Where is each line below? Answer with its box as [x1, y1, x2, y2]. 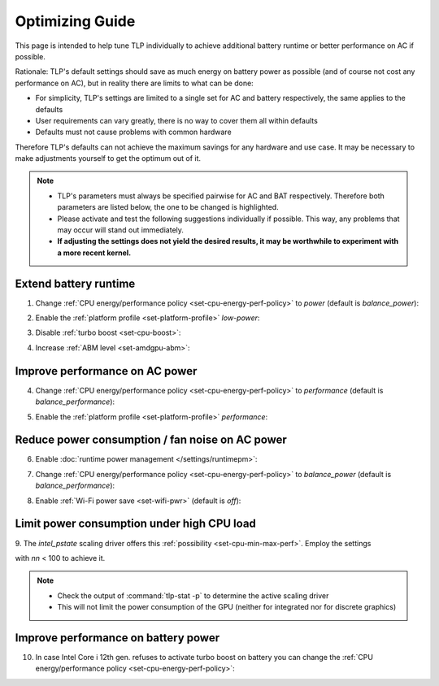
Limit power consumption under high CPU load [15, 517, 256, 531]
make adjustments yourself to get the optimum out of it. [15, 154, 202, 163]
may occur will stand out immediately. [57, 225, 185, 235]
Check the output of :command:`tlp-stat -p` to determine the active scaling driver [57, 590, 329, 601]
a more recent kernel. [57, 248, 132, 258]
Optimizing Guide [15, 12, 136, 30]
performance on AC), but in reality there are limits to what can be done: [15, 78, 254, 88]
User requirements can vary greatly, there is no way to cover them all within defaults [35, 115, 319, 125]
